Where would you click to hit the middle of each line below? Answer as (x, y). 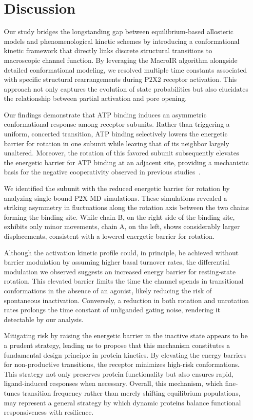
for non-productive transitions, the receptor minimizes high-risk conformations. (122, 364)
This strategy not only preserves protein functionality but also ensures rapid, (119, 373)
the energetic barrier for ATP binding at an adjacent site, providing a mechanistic (126, 162)
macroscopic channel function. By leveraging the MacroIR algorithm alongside (121, 60)
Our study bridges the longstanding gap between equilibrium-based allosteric (119, 31)
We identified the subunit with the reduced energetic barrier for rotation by (117, 188)
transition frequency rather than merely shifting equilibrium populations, (131, 392)
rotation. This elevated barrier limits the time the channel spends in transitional (124, 281)
